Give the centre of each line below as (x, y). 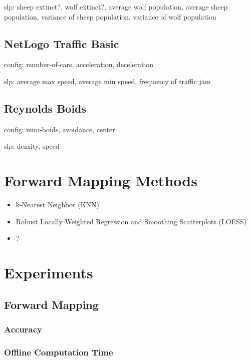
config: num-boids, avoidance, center (60, 129)
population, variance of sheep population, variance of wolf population (110, 16)
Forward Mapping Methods (101, 180)
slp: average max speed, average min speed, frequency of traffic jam (107, 81)
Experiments (49, 273)
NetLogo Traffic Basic (62, 43)
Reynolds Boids (45, 108)
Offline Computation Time (59, 352)
